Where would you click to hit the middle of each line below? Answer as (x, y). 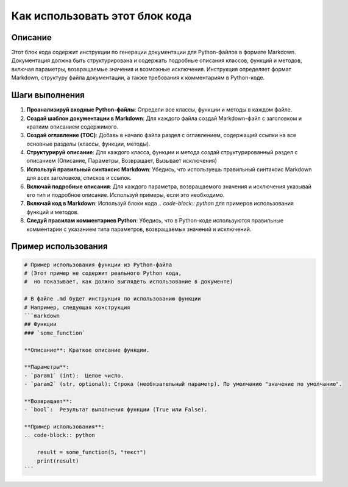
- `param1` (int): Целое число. (74, 375)
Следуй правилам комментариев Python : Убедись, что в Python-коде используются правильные (155, 221)
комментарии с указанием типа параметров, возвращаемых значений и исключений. (139, 229)
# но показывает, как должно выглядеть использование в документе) (129, 282)
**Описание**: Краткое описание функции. (87, 350)
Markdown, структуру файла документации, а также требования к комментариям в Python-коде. (138, 78)
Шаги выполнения (48, 95)
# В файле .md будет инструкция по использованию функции (112, 299)
